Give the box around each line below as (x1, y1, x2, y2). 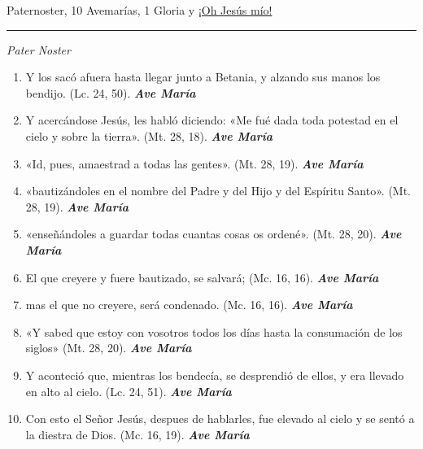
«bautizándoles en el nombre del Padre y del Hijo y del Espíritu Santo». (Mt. (25, 182, 412, 199)
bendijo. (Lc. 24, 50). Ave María (25, 84, 196, 101)
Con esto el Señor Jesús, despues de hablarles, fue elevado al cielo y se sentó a (25, 410, 415, 427)
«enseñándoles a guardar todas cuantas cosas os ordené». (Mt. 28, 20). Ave (25, 225, 402, 242)
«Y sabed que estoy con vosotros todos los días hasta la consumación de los (25, 323, 403, 340)
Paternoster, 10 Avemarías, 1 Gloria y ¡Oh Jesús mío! (7, 2, 273, 18)
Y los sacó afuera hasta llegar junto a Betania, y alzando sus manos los (25, 68, 381, 85)
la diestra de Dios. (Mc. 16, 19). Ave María (25, 425, 250, 442)
